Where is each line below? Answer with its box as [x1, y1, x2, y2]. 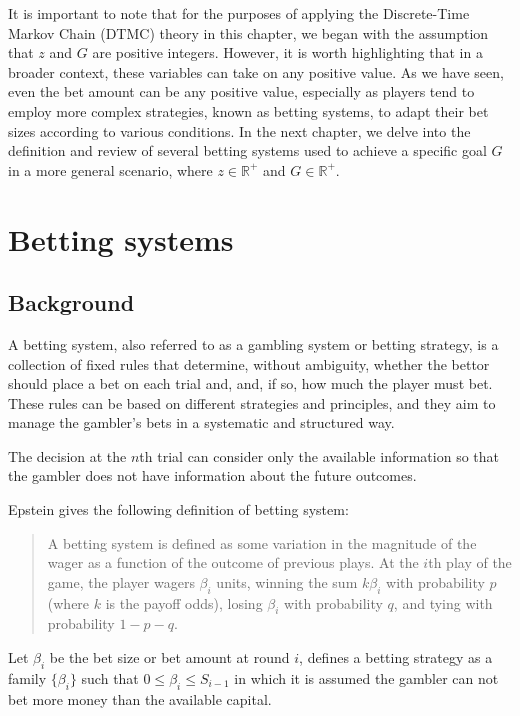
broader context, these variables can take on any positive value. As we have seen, [8, 61, 504, 82]
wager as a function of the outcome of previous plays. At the [47, 552, 419, 573]
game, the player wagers [47, 571, 195, 592]
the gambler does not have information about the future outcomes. [8, 465, 417, 486]
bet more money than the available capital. [8, 688, 272, 709]
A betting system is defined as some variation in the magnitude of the [47, 532, 477, 553]
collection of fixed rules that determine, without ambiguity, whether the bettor [8, 353, 490, 374]
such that [81, 667, 139, 688]
